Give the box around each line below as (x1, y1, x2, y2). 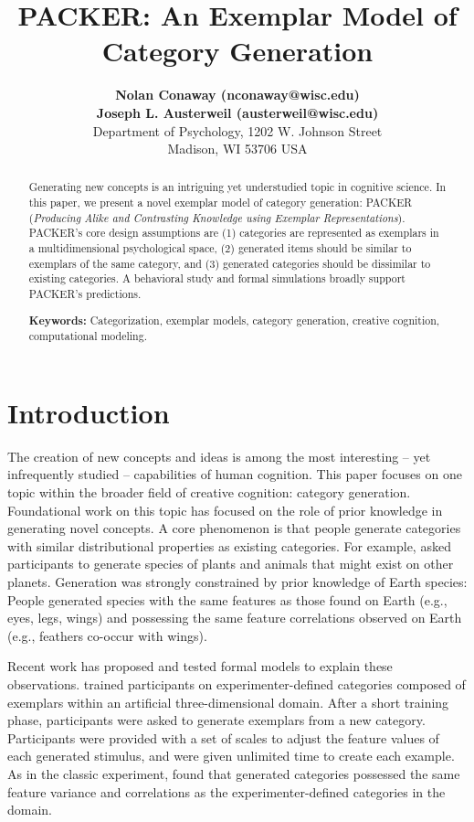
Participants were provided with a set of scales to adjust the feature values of (7, 728, 439, 747)
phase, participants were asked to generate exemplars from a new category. (7, 710, 426, 730)
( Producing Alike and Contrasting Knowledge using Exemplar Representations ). (28, 209, 406, 225)
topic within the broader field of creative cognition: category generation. (7, 483, 411, 502)
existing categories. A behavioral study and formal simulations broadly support (28, 271, 406, 286)
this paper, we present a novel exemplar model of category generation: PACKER (28, 195, 413, 210)
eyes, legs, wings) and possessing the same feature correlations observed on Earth (7, 608, 462, 627)
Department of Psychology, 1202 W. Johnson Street (92, 121, 383, 140)
